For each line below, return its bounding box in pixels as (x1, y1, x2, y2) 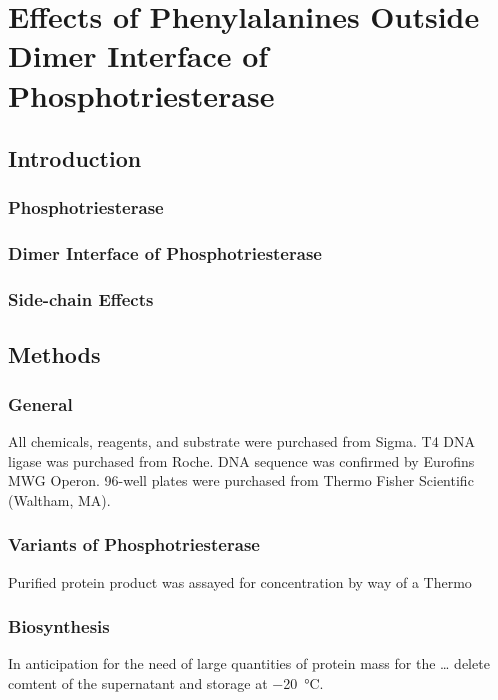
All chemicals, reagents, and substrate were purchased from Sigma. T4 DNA (8, 431, 476, 452)
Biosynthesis (8, 614, 110, 639)
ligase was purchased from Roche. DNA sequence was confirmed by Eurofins (8, 450, 475, 471)
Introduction (8, 143, 142, 174)
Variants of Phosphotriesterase (8, 532, 260, 557)
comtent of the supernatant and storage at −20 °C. (8, 673, 324, 694)
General (8, 391, 73, 416)
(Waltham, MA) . (8, 489, 111, 510)
